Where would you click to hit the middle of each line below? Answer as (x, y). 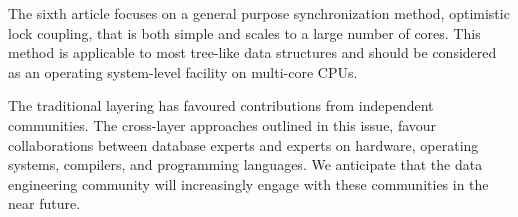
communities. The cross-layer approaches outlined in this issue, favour (222, 124)
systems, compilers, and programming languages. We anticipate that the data (245, 164)
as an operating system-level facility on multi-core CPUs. (183, 71)
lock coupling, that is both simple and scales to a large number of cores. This (244, 32)
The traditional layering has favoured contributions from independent (221, 105)
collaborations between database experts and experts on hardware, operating (243, 144)
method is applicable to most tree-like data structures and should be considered (252, 52)
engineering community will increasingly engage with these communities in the (248, 183)
